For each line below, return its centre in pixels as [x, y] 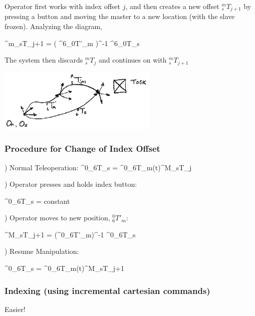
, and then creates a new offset [172, 6]
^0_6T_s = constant [37, 201]
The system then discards [44, 60]
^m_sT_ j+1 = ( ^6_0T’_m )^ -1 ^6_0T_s [72, 43]
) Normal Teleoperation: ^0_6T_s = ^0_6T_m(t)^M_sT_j [98, 167]
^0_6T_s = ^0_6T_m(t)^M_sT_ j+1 [64, 268]
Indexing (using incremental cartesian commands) [107, 290]
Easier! [15, 309]
